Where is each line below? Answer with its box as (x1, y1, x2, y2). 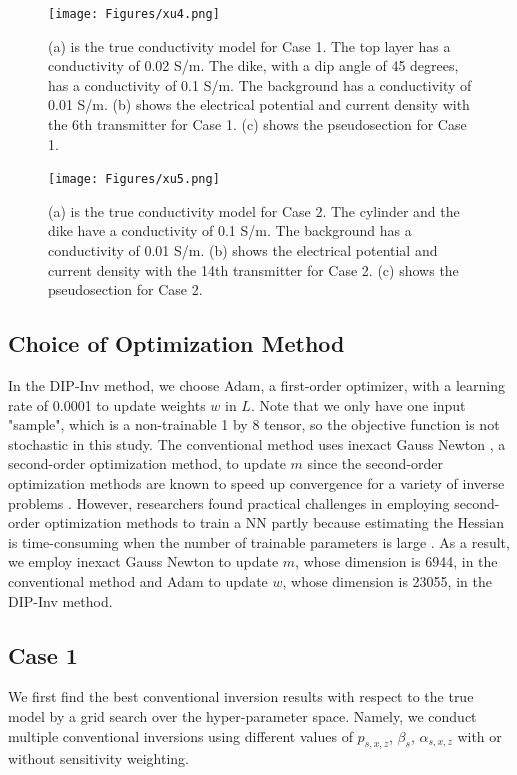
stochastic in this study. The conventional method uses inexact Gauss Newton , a (8, 433, 506, 454)
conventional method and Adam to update (8, 570, 268, 591)
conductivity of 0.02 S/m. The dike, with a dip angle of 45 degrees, (48, 55, 459, 76)
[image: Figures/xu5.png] (48, 172, 220, 187)
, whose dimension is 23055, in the (282, 570, 492, 591)
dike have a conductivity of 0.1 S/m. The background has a (48, 220, 412, 241)
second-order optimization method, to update (8, 453, 286, 474)
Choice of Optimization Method (8, 328, 345, 359)
